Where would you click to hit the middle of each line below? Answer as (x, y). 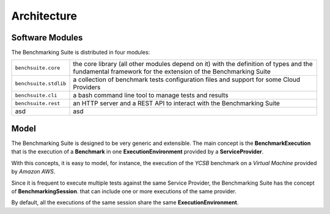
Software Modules (47, 38)
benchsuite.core (38, 68)
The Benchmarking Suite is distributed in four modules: (81, 53)
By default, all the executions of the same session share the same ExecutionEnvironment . (125, 202)
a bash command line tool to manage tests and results (151, 95)
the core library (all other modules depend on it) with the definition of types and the (193, 64)
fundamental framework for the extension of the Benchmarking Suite (172, 72)
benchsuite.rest (38, 103)
